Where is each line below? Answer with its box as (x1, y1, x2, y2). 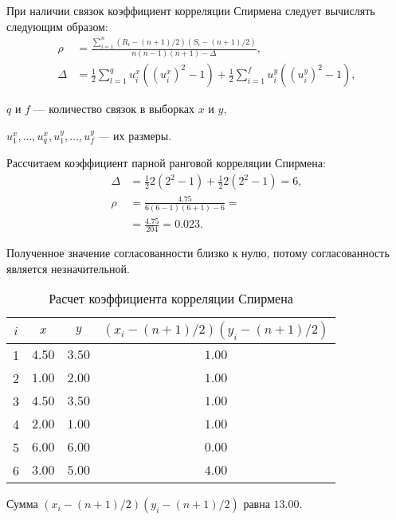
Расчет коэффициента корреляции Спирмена (49, 289, 293, 308)
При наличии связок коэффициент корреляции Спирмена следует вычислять (6, 2, 375, 18)
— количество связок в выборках (33, 100, 194, 117)
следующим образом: (6, 18, 108, 34)
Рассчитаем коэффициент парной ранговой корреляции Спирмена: (6, 154, 326, 171)
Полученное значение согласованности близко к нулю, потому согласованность (6, 244, 390, 261)
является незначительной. (6, 260, 130, 276)
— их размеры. (98, 127, 172, 143)
